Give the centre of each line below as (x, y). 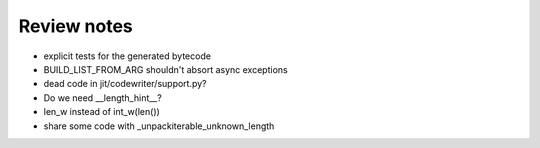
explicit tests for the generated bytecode (127, 56)
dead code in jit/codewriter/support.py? (125, 84)
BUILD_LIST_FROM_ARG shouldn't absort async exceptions (166, 69)
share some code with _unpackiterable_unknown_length (159, 126)
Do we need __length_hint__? (102, 97)
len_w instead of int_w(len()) (101, 112)
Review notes (76, 26)
